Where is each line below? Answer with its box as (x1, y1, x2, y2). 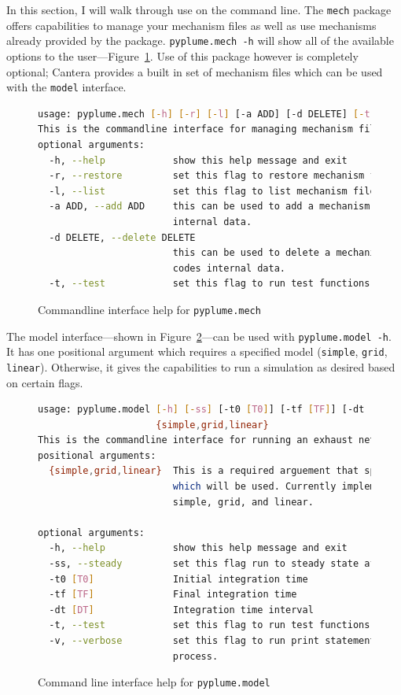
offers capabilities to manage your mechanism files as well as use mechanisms (6, 17, 377, 33)
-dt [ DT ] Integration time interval (49, 604, 314, 616)
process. (172, 650, 219, 662)
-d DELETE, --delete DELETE (49, 231, 196, 243)
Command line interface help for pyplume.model (38, 674, 270, 690)
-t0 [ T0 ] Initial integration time (49, 573, 308, 585)
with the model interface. (6, 79, 127, 95)
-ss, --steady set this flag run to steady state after (49, 558, 393, 570)
